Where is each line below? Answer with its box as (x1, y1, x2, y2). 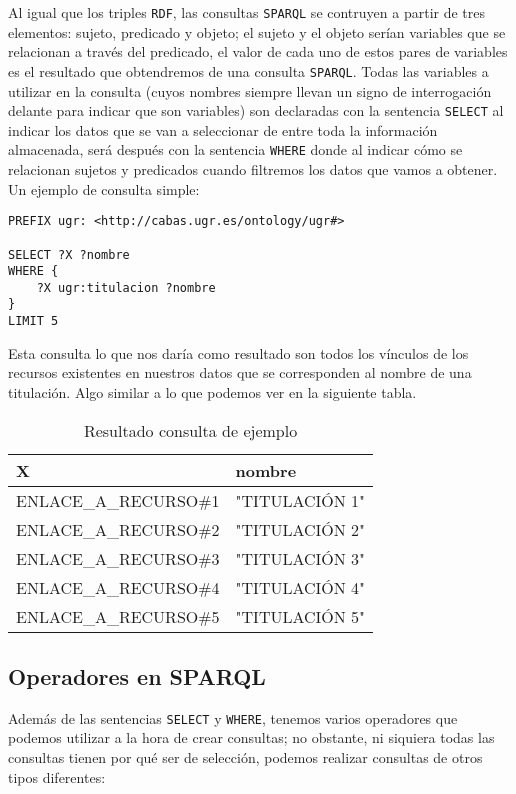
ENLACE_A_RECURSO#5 (16, 604, 220, 628)
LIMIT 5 (8, 314, 59, 329)
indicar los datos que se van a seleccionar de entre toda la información (8, 119, 438, 140)
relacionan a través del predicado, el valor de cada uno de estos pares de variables (8, 41, 508, 62)
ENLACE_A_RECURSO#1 (16, 488, 220, 512)
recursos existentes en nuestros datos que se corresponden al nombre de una (8, 362, 472, 383)
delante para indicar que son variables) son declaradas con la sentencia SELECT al (8, 100, 504, 121)
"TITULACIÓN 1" (235, 488, 366, 512)
